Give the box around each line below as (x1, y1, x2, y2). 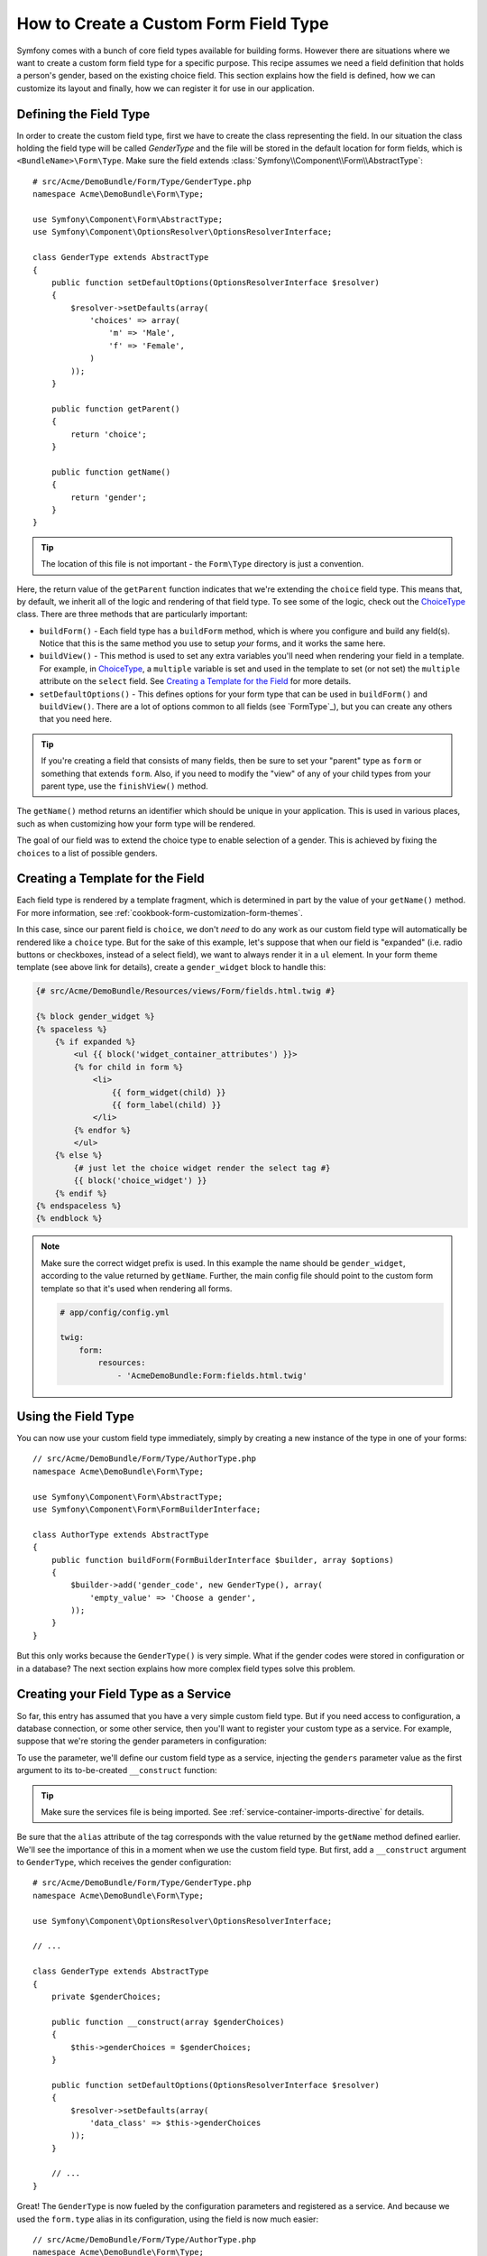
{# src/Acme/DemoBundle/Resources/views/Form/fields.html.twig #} (35, 986, 335, 996)
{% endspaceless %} (35, 1201, 122, 1211)
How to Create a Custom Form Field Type (16, 14, 329, 33)
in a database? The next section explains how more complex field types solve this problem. (16, 1663, 355, 1674)
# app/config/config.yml (60, 1307, 170, 1318)
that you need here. (39, 714, 113, 725)
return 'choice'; (70, 429, 148, 439)
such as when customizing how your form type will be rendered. (16, 818, 256, 829)
